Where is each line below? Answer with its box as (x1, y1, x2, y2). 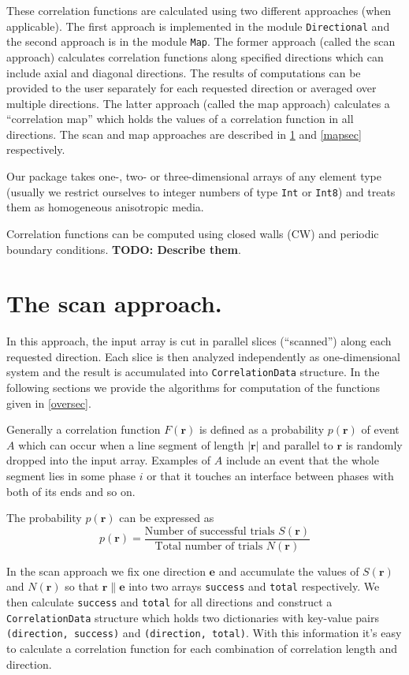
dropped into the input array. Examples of (6, 452, 211, 468)
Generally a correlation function (6, 421, 161, 438)
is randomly (345, 436, 403, 453)
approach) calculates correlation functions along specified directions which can (6, 48, 384, 65)
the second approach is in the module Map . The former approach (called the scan (6, 33, 396, 50)
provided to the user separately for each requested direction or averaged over (6, 80, 377, 96)
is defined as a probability (199, 421, 325, 438)
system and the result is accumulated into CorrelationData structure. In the (6, 364, 380, 380)
